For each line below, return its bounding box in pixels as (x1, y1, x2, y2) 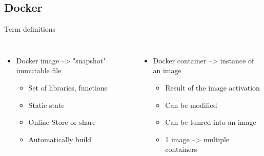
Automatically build (28, 133, 92, 144)
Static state (28, 99, 65, 110)
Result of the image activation (165, 82, 260, 93)
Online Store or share (28, 117, 96, 127)
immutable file (16, 65, 62, 76)
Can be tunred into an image (165, 117, 256, 127)
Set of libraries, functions (28, 82, 108, 93)
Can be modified (165, 99, 217, 110)
